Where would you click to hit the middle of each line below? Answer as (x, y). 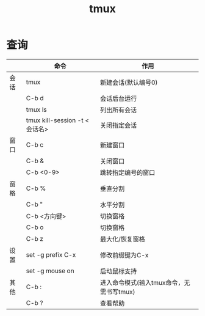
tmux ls (36, 109)
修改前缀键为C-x (124, 255)
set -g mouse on (50, 271)
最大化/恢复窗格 (122, 239)
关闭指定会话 (118, 125)
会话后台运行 (118, 98)
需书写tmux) (117, 292)
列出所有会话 (118, 110)
